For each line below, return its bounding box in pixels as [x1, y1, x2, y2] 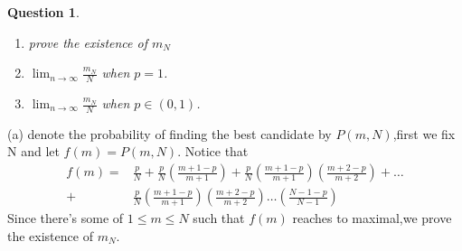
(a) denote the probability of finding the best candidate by [7, 124, 332, 143]
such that [193, 209, 245, 228]
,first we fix [392, 124, 456, 143]
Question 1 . [7, 3, 80, 21]
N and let [7, 142, 60, 161]
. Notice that [177, 142, 249, 161]
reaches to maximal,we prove [292, 209, 452, 228]
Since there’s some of [7, 209, 124, 228]
